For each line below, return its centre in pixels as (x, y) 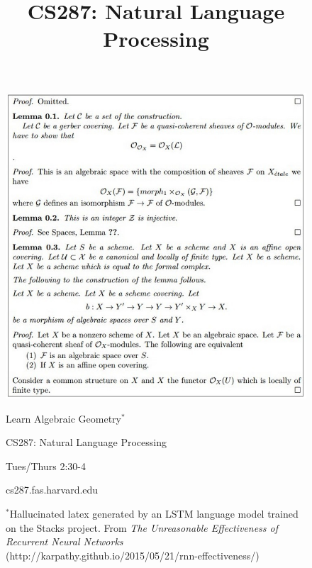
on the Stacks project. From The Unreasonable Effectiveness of (142, 527)
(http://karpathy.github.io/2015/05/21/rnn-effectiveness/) (133, 555)
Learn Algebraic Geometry (63, 418)
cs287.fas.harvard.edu (52, 490)
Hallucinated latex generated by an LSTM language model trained (154, 514)
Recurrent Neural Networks (65, 541)
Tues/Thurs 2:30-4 (46, 466)
